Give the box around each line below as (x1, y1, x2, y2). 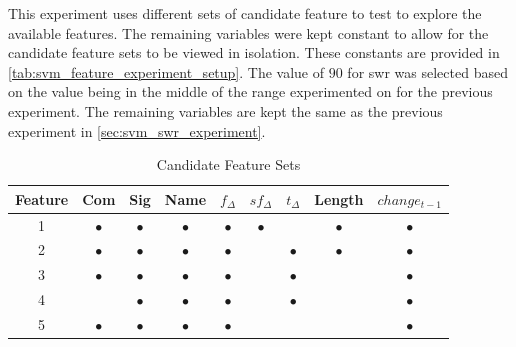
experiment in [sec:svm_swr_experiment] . (8, 120, 266, 141)
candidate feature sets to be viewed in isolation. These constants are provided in (8, 42, 500, 63)
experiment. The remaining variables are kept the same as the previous (8, 100, 443, 121)
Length (314, 188, 364, 209)
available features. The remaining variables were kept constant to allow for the (8, 22, 489, 43)
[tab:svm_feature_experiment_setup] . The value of (8, 61, 325, 82)
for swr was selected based (347, 61, 508, 82)
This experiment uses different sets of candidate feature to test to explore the (8, 3, 482, 23)
